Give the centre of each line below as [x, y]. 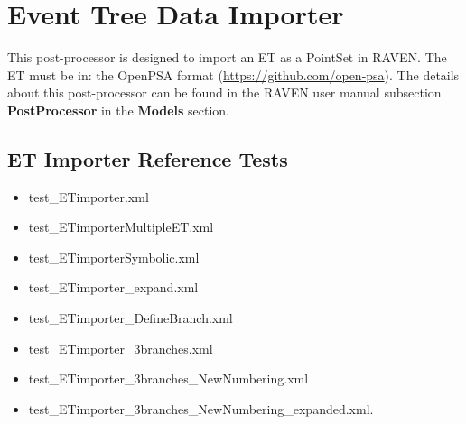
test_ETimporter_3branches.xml [121, 348]
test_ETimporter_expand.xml [113, 287]
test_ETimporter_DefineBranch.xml [130, 318]
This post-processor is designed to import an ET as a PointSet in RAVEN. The [227, 57]
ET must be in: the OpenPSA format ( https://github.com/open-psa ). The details [233, 74]
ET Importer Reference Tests [148, 158]
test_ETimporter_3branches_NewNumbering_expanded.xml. [201, 408]
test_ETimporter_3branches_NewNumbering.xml [168, 378]
